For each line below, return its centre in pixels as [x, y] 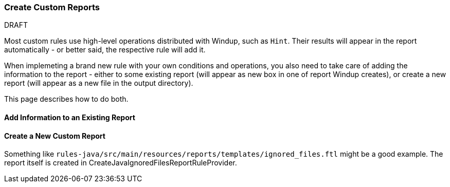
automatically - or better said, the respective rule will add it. [105, 50]
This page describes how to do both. [66, 99]
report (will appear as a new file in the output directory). [99, 83]
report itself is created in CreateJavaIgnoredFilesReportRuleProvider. [121, 163]
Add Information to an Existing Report [70, 117]
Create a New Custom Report [55, 136]
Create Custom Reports [52, 7]
